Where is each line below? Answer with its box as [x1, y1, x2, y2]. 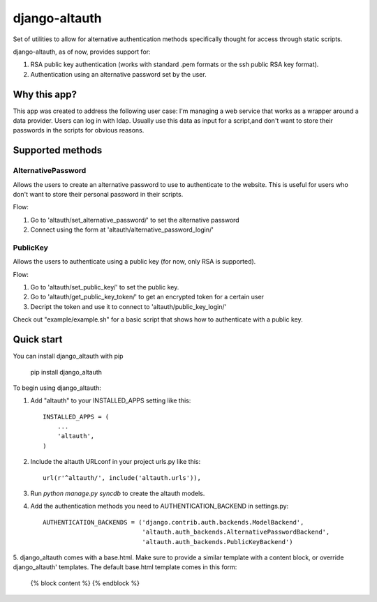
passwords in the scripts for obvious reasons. [13, 126, 145, 135]
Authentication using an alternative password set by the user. [30, 70, 207, 78]
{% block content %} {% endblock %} [30, 579, 140, 587]
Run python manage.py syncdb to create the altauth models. [30, 489, 205, 498]
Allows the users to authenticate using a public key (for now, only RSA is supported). [13, 257, 256, 266]
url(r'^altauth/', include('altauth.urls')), [43, 474, 202, 481]
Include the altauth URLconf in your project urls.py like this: [30, 458, 201, 466]
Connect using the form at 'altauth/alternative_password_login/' [30, 225, 214, 234]
